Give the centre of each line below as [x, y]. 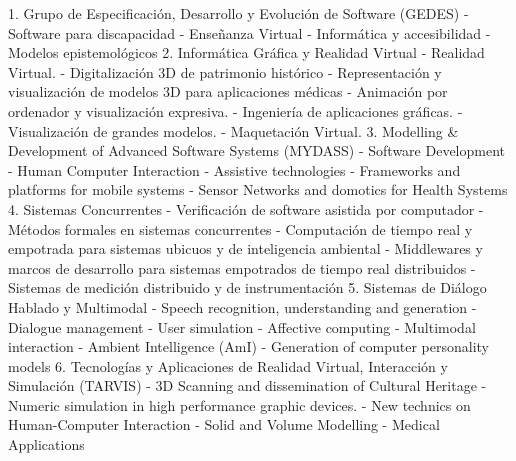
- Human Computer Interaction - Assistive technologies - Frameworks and [234, 169]
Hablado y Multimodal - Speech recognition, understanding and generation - [242, 306]
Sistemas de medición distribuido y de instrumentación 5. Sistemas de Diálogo [247, 287]
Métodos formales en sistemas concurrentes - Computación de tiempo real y [240, 228]
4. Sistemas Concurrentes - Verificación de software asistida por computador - [246, 208]
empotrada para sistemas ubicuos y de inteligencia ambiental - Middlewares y [245, 248]
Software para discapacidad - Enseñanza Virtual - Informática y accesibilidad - [249, 32]
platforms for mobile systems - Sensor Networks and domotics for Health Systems [258, 189]
